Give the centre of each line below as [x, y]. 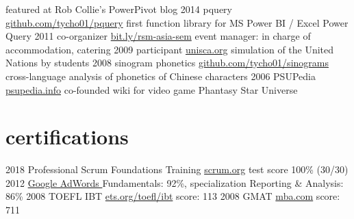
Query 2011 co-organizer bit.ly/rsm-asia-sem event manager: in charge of [158, 36]
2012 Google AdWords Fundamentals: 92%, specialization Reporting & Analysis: [175, 182]
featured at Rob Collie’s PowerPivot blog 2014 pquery [119, 9]
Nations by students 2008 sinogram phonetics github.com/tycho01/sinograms [167, 63]
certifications [67, 137]
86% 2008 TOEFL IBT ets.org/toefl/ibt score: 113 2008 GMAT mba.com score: [173, 196]
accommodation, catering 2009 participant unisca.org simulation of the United [170, 49]
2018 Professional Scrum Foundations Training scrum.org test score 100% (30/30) [177, 169]
